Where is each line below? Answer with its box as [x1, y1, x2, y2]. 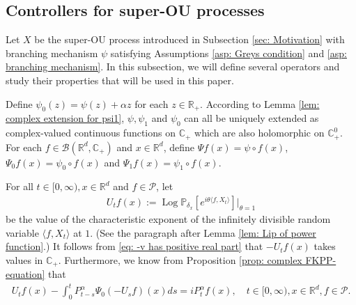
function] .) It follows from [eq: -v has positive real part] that [6, 239, 263, 253]
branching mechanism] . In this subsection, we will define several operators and [6, 59, 340, 74]
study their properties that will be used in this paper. [6, 72, 234, 87]
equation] [6, 267, 45, 281]
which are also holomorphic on [194, 125, 325, 140]
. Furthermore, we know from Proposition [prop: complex [58, 252, 302, 267]
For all [6, 179, 33, 194]
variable [6, 225, 39, 240]
